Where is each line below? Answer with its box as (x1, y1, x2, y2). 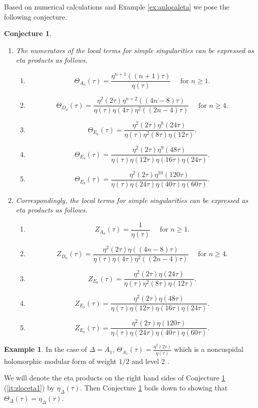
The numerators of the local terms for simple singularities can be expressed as (16, 45, 254, 55)
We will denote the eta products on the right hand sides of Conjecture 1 (4, 372, 225, 383)
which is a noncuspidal (174, 344, 243, 354)
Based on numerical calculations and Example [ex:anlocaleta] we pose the (4, 2, 229, 12)
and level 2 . (131, 355, 169, 366)
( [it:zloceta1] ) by (4, 382, 55, 392)
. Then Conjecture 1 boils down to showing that (80, 382, 228, 392)
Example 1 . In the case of (4, 344, 87, 354)
